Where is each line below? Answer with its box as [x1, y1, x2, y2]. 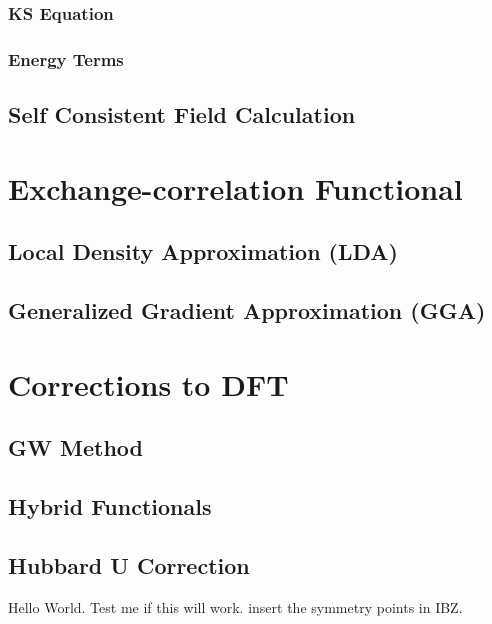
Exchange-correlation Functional [8, 167, 463, 208]
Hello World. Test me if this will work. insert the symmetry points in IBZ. [8, 596, 463, 617]
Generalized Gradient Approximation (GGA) [8, 295, 486, 326]
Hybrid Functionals [8, 490, 212, 521]
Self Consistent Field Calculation [8, 99, 356, 130]
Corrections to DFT [8, 363, 289, 404]
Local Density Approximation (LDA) [8, 236, 399, 267]
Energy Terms [8, 46, 124, 71]
